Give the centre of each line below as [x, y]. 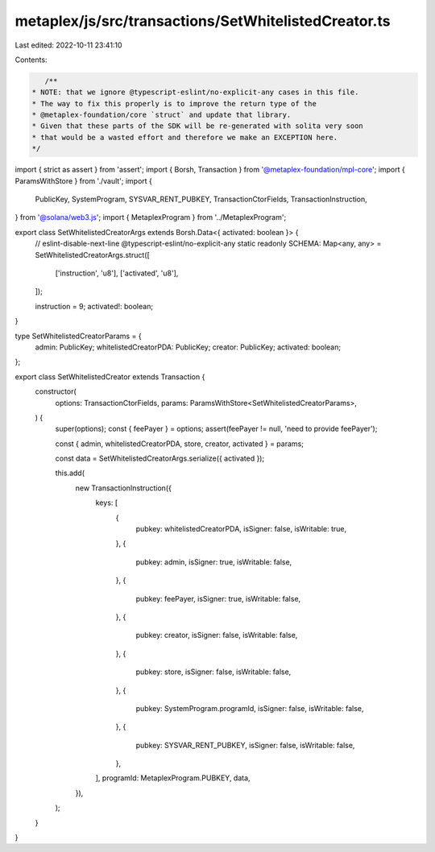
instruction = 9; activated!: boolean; [94, 306]
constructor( [56, 391]
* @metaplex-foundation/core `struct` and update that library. [162, 115]
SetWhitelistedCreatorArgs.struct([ [93, 254]
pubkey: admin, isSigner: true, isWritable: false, [214, 562]
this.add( [70, 473]
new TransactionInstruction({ [124, 488]
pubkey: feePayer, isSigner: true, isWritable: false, [218, 598]
